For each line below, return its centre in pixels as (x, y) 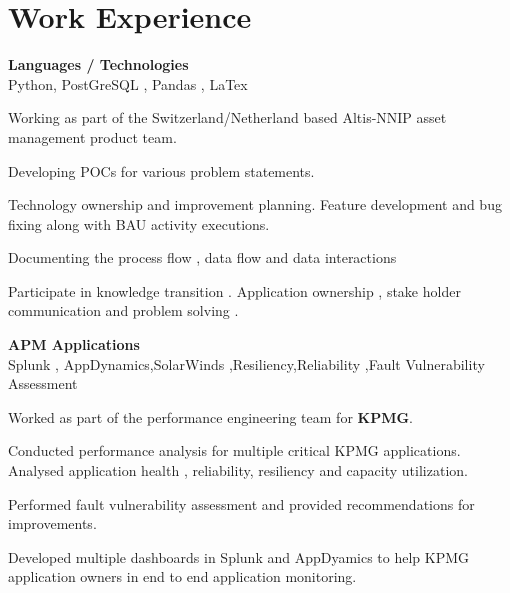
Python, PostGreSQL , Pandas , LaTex (128, 83)
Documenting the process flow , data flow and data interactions (202, 257)
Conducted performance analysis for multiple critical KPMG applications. (234, 450)
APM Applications (74, 344)
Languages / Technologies (98, 64)
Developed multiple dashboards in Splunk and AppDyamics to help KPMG (239, 556)
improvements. (52, 523)
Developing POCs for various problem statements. (161, 170)
